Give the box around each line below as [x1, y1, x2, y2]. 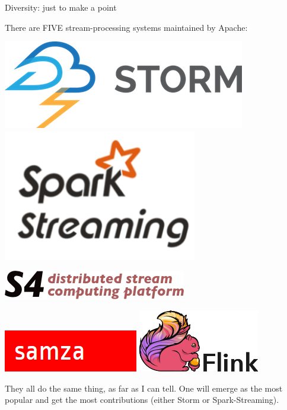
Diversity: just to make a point [5, 1, 117, 13]
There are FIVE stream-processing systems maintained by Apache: [5, 21, 248, 33]
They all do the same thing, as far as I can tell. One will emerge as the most [5, 382, 283, 394]
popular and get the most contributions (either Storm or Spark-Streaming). [5, 393, 279, 406]
